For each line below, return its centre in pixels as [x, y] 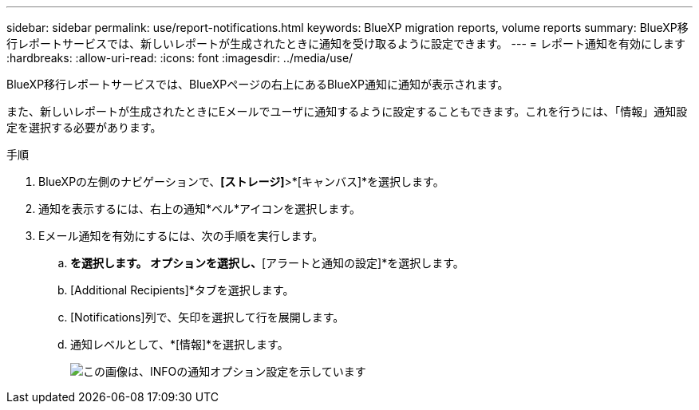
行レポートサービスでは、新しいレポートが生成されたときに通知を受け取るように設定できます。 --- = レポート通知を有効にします [346, 43]
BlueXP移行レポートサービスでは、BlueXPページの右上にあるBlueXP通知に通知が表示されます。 [258, 84]
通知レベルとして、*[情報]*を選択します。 [180, 344]
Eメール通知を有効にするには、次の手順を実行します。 [181, 236]
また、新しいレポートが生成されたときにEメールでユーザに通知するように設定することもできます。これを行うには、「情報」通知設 [347, 111]
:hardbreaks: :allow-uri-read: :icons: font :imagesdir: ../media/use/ [180, 58]
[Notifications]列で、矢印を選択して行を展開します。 [207, 317]
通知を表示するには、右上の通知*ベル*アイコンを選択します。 [199, 209]
